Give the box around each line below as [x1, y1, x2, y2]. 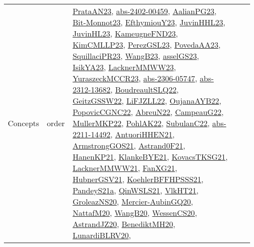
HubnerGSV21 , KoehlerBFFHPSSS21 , [72, 173, 204, 185]
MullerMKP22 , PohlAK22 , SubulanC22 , [72, 117, 210, 129]
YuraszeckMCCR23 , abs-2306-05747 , [72, 73, 197, 84]
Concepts [8, 117, 40, 129]
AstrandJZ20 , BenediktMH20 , [72, 218, 175, 229]
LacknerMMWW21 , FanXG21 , [72, 162, 177, 173]
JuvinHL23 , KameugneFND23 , [72, 28, 178, 39]
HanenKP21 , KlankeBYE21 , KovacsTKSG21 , [72, 151, 228, 162]
